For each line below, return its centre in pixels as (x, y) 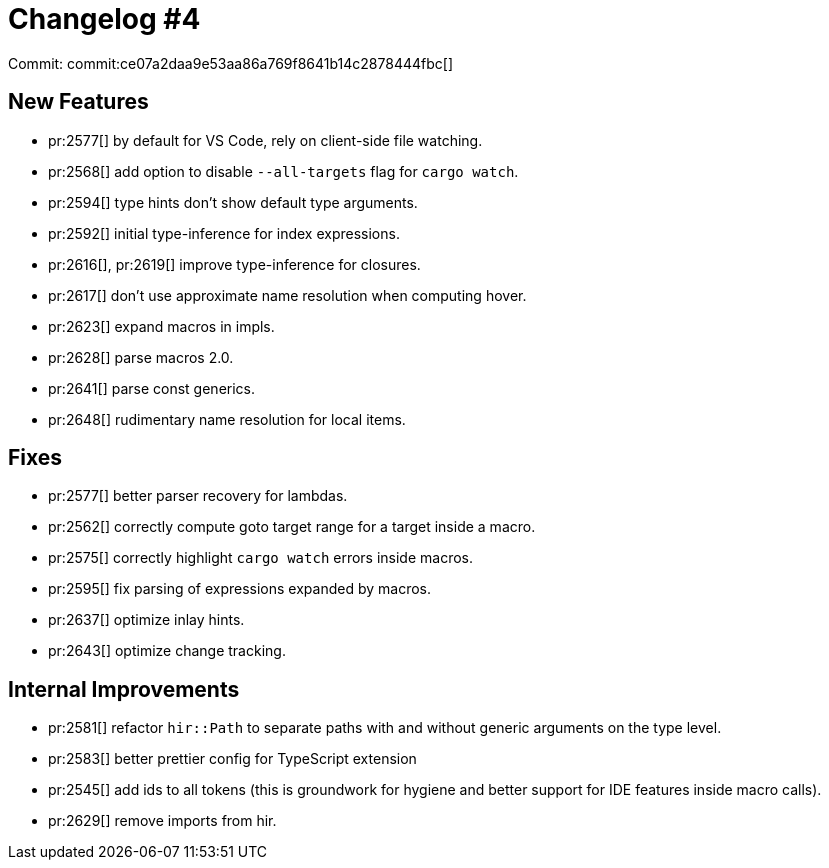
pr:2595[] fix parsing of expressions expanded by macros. (240, 589)
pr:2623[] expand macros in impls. (161, 326)
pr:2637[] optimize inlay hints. (146, 620)
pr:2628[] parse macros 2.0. (141, 357)
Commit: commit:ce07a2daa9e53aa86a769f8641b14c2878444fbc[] (231, 63)
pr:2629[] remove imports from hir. (162, 821)
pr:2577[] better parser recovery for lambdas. (198, 496)
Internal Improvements (124, 689)
